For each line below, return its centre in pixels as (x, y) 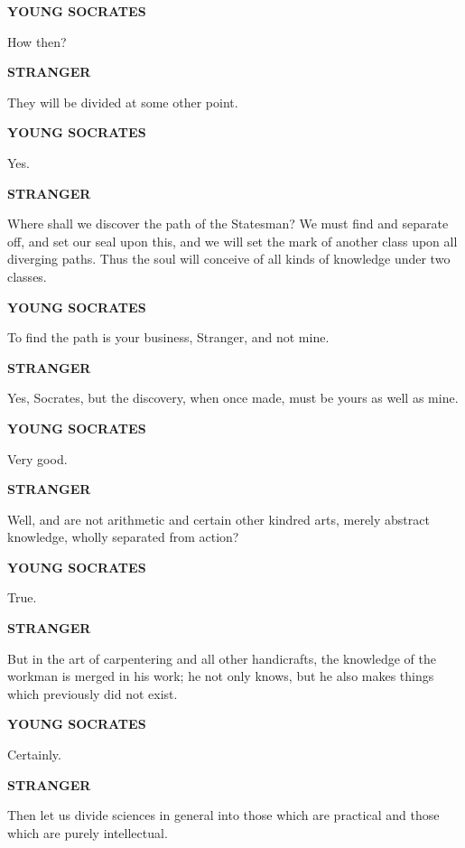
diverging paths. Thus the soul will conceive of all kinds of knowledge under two (229, 259)
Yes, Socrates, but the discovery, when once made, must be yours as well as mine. (233, 398)
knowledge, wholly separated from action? (123, 537)
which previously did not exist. (93, 693)
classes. (27, 276)
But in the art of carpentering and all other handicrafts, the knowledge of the (222, 658)
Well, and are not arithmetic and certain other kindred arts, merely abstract (219, 519)
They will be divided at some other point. (123, 102)
